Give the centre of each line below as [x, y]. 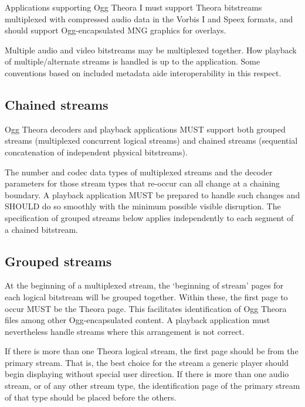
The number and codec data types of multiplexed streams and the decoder [139, 172]
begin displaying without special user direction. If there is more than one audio [147, 374]
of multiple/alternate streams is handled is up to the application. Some [133, 61]
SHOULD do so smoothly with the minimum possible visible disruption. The [143, 206]
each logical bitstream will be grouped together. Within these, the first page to [146, 296]
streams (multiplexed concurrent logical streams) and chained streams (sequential [151, 140]
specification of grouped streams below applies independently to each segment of [149, 217]
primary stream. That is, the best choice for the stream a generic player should [147, 362]
